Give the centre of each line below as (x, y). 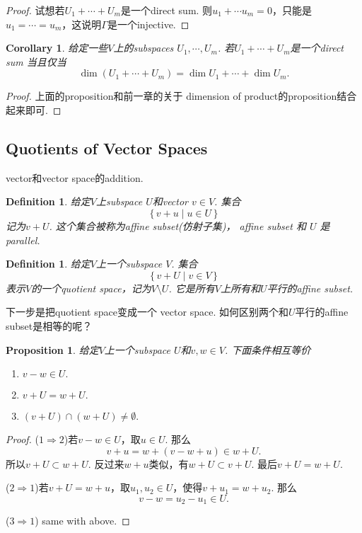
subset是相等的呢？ (49, 325)
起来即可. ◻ (34, 109)
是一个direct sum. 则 (167, 10)
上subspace (119, 201)
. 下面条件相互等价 (268, 349)
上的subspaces (144, 48)
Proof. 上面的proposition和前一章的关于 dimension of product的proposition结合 (181, 96)
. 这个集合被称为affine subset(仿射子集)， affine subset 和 (177, 225)
